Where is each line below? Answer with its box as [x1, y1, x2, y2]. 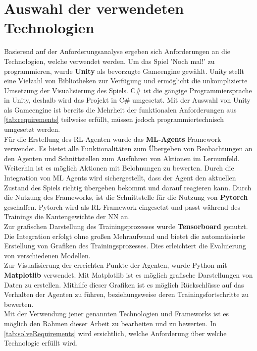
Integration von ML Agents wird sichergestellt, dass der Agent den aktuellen [4, 173, 236, 183]
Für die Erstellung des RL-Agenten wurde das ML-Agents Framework [4, 133, 221, 144]
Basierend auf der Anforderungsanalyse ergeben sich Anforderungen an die [4, 46, 230, 57]
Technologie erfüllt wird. [4, 338, 78, 348]
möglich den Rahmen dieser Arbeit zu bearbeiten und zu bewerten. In [4, 318, 216, 328]
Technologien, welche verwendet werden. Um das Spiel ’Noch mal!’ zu [4, 56, 215, 66]
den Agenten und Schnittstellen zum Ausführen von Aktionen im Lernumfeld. [4, 153, 240, 163]
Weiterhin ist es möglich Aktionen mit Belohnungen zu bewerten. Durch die [4, 163, 234, 173]
